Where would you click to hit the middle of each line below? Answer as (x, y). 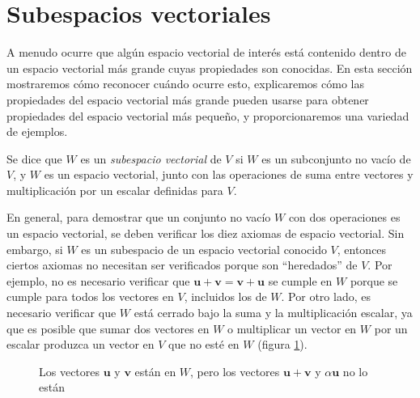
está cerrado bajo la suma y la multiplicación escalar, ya (273, 313)
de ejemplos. (37, 131)
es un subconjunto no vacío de (336, 158)
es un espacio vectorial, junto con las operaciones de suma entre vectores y (229, 174)
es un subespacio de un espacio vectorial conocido (204, 249)
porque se (374, 280)
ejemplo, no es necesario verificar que (98, 280)
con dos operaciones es (344, 217)
